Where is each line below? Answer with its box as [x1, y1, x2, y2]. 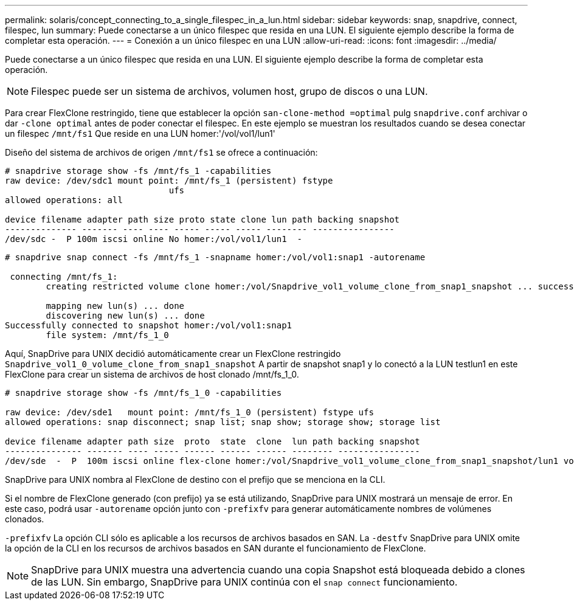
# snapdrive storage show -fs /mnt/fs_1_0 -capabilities [5, 388, 282, 398]
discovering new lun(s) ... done [46, 311, 205, 320]
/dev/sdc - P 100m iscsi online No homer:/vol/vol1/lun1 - [5, 234, 302, 244]
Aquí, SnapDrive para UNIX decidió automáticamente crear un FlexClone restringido [5, 348, 341, 359]
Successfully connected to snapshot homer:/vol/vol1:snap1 [5, 320, 292, 330]
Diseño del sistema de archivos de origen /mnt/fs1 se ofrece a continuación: [5, 147, 318, 157]
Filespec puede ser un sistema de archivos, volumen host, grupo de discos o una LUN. [31, 85, 428, 97]
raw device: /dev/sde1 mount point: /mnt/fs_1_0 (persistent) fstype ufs [5, 407, 374, 417]
